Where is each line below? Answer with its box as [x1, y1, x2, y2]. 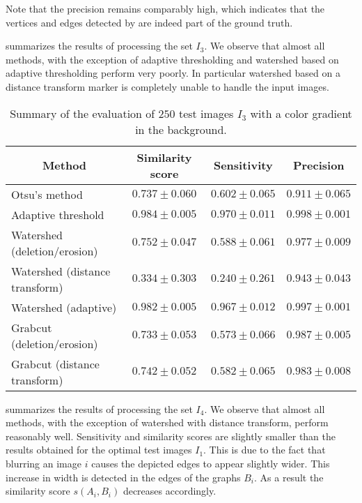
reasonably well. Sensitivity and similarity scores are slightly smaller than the [6, 428, 336, 443]
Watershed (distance [11, 262, 111, 279]
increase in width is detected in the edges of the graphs [6, 470, 241, 484]
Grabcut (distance [11, 355, 100, 372]
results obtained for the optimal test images [6, 442, 192, 457]
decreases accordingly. [123, 483, 217, 498]
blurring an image [6, 456, 81, 470]
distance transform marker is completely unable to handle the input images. [6, 79, 329, 93]
